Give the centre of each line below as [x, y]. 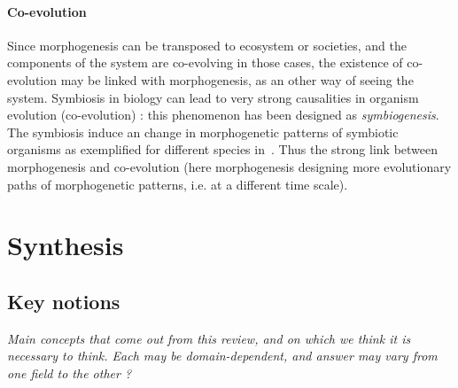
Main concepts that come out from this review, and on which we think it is [209, 338]
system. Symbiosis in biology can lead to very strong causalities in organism [213, 97]
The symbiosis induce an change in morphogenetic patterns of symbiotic [203, 132]
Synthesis [66, 245]
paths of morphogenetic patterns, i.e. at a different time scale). [178, 184]
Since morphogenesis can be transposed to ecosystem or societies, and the [207, 45]
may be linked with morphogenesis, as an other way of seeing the [237, 79]
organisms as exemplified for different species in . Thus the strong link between [223, 149]
